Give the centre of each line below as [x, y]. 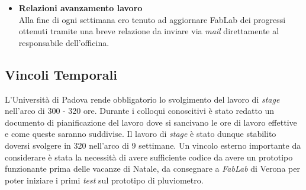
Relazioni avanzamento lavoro [80, 8]
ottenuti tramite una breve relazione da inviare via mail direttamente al [149, 31]
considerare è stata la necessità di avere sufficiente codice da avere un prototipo [149, 157]
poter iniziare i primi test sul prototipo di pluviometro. [104, 180]
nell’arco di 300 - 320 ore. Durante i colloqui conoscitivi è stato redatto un [140, 111]
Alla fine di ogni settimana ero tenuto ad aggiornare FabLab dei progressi [152, 19]
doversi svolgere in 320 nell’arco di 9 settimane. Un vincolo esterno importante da [153, 145]
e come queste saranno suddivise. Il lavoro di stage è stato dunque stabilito [141, 134]
